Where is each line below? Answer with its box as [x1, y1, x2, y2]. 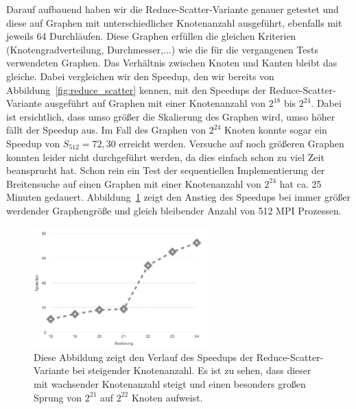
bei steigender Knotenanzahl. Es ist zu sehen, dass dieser [72, 363, 311, 377]
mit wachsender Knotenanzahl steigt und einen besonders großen [34, 376, 306, 391]
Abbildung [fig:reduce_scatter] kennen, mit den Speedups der [6, 82, 266, 97]
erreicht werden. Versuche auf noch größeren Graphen [119, 136, 344, 150]
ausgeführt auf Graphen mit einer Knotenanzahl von [45, 96, 265, 110]
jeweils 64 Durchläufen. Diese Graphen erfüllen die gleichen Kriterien [6, 29, 296, 43]
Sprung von [34, 390, 82, 404]
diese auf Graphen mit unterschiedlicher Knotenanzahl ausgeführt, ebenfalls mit [6, 15, 342, 29]
